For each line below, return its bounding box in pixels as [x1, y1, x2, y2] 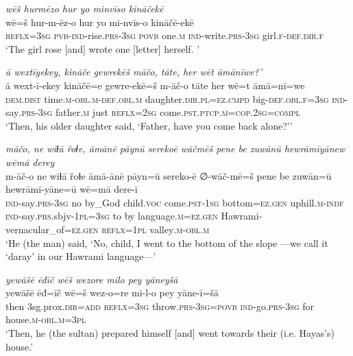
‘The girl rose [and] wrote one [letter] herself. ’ [5, 41, 200, 56]
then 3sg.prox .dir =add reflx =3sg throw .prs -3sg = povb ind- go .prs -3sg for [5, 298, 315, 313]
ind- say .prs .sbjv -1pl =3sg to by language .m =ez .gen [5, 209, 218, 223]
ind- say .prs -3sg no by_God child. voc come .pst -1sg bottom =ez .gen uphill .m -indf [5, 195, 344, 209]
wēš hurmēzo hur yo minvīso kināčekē [5, 1, 164, 15]
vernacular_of [5, 222, 64, 236]
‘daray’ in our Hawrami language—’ [5, 249, 156, 263]
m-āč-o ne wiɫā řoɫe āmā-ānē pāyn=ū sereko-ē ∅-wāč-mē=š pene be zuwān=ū [5, 168, 332, 182]
